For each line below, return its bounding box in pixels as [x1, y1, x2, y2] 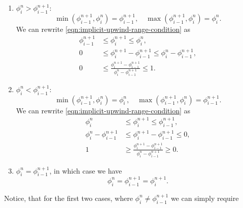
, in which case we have [49, 165, 122, 176]
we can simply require [170, 192, 239, 203]
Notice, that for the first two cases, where [4, 192, 133, 203]
